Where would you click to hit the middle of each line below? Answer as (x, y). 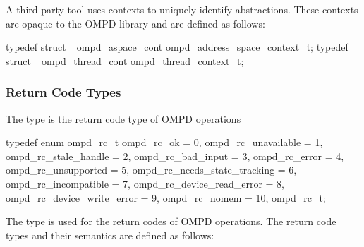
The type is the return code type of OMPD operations (123, 118)
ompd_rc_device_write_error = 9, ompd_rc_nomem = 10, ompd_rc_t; (166, 197)
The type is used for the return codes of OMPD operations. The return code (171, 221)
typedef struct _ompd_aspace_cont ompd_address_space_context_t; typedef (177, 47)
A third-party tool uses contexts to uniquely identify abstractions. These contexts (182, 9)
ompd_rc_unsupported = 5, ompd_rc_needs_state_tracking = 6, (151, 170)
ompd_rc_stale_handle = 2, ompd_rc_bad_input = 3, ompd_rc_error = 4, (175, 156)
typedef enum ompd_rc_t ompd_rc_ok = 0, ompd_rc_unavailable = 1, (164, 142)
